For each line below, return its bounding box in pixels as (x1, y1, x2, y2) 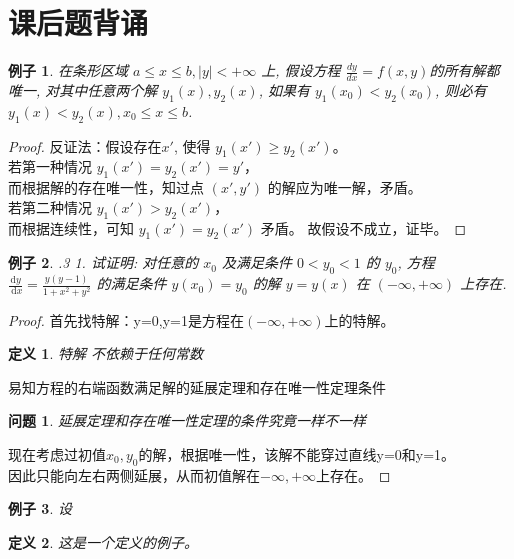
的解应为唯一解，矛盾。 (267, 177, 422, 198)
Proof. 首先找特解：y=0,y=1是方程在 (8, 309, 245, 330)
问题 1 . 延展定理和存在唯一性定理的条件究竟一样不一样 (8, 410, 366, 431)
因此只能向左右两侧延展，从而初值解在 (8, 464, 260, 485)
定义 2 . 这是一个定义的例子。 (8, 531, 198, 552)
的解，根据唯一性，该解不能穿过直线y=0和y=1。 (138, 443, 456, 464)
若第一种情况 (8, 156, 92, 177)
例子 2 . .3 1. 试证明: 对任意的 (8, 252, 199, 273)
